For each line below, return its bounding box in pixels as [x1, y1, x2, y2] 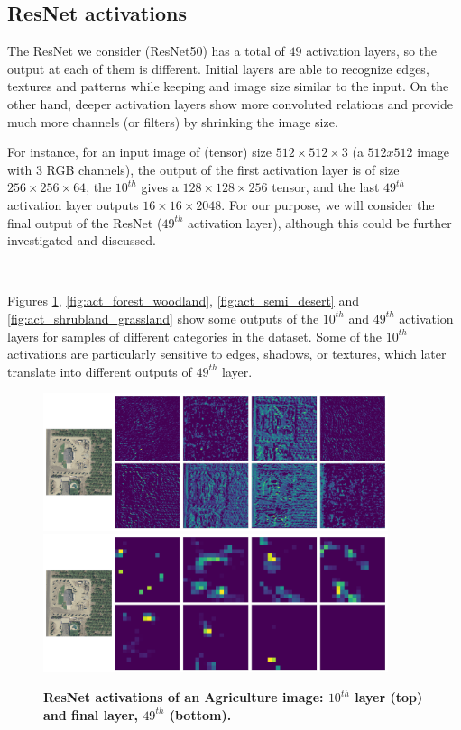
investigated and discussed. [7, 231, 156, 250]
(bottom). [169, 705, 232, 724]
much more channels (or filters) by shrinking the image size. [7, 112, 338, 131]
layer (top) [355, 688, 423, 707]
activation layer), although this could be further [188, 213, 452, 232]
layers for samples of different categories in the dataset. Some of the [7, 326, 383, 345]
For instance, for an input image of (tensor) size [7, 142, 272, 161]
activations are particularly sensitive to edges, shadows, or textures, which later [7, 344, 447, 363]
